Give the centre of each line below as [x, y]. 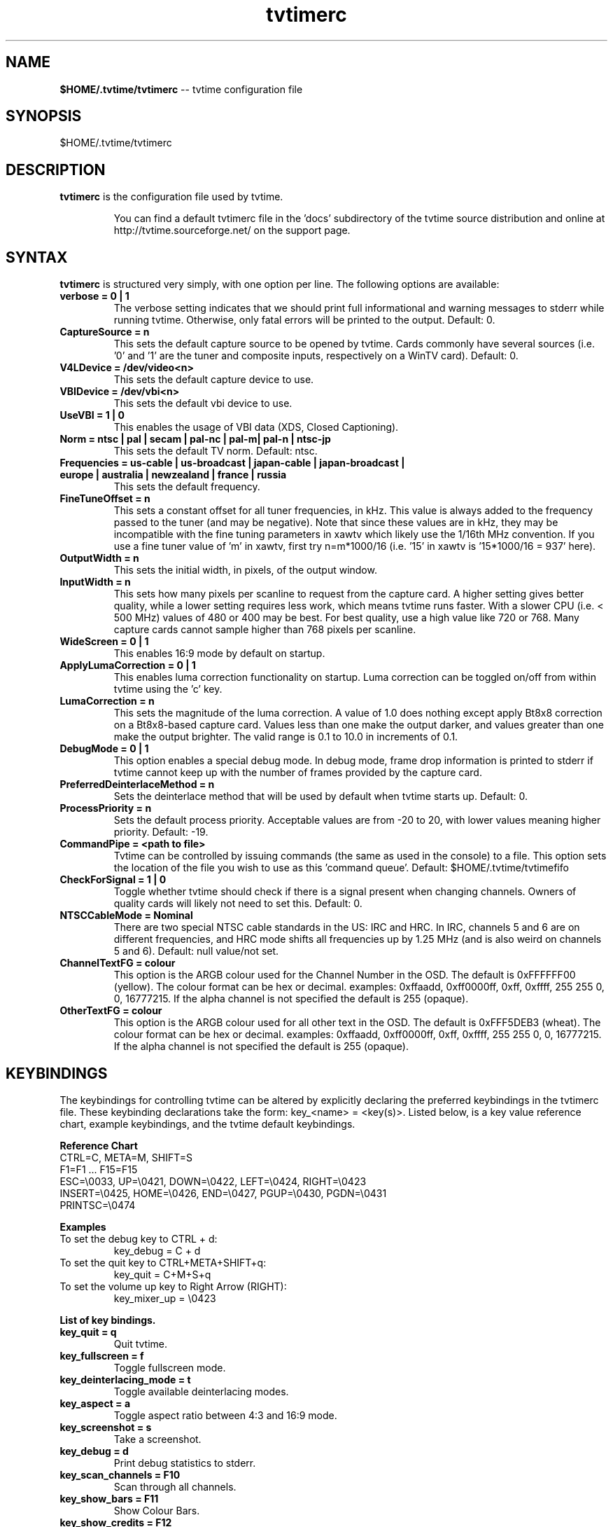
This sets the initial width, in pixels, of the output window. [245, 570]
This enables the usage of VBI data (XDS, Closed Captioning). [256, 427]
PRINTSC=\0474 [98, 1205]
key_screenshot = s [106, 1427]
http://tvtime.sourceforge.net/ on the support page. [232, 230]
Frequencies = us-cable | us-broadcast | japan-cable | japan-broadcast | [232, 463]
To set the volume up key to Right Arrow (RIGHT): [173, 1286]
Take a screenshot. [157, 1439]
